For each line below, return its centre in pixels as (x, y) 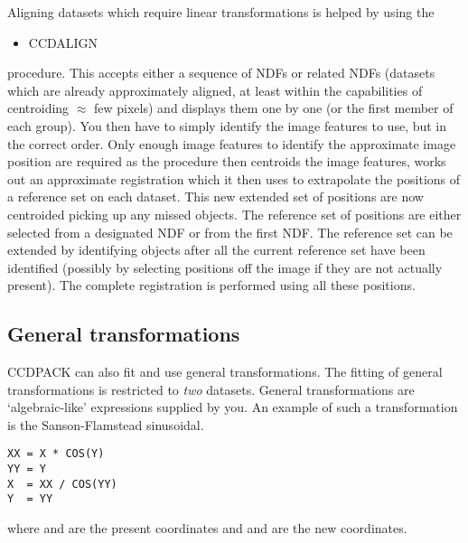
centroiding (38, 108)
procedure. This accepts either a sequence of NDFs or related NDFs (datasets (221, 73)
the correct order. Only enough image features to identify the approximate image (232, 143)
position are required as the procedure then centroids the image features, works (227, 161)
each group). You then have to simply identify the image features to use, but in (227, 125)
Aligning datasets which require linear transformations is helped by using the (221, 12)
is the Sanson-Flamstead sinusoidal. (106, 424)
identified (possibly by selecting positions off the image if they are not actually (225, 267)
